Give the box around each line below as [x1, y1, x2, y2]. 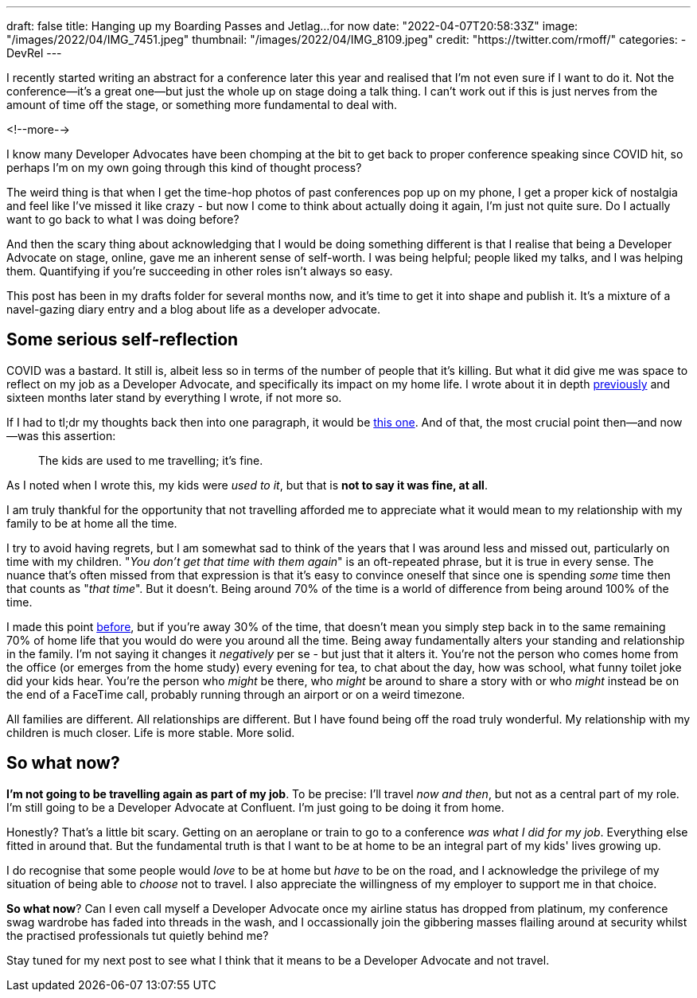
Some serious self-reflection [6, 329, 239, 350]
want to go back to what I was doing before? [6, 212, 239, 226]
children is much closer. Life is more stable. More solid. [6, 725, 295, 739]
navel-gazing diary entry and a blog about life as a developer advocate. [6, 302, 380, 316]
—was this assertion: [6, 428, 116, 442]
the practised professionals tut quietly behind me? [6, 928, 269, 942]
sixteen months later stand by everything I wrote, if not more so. [6, 390, 342, 404]
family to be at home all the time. [6, 516, 177, 530]
